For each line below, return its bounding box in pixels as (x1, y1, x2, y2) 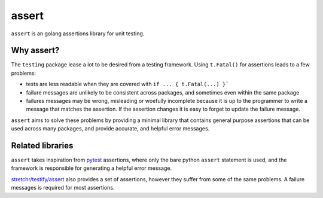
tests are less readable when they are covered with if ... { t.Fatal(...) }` (26, 81, 229, 88)
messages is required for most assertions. (11, 184, 115, 191)
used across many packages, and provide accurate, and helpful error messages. (11, 125, 210, 132)
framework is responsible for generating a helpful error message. (11, 165, 172, 172)
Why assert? (11, 45, 60, 56)
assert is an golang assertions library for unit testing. (11, 30, 145, 37)
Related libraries (11, 141, 74, 151)
